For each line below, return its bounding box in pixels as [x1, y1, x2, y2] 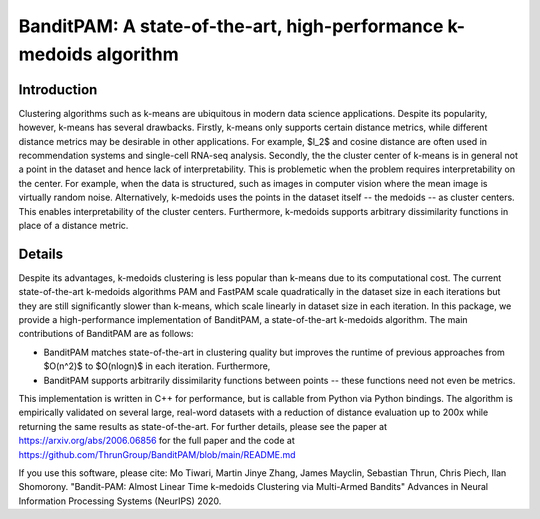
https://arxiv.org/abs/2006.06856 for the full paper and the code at [18, 435, 295, 447]
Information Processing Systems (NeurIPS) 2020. [18, 495, 222, 507]
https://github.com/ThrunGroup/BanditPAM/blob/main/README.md [18, 448, 296, 460]
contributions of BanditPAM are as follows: [18, 328, 194, 340]
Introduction [18, 81, 98, 98]
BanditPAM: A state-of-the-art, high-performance [18, 15, 444, 37]
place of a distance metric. [18, 219, 129, 231]
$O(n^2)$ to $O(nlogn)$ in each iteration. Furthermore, [43, 360, 271, 372]
